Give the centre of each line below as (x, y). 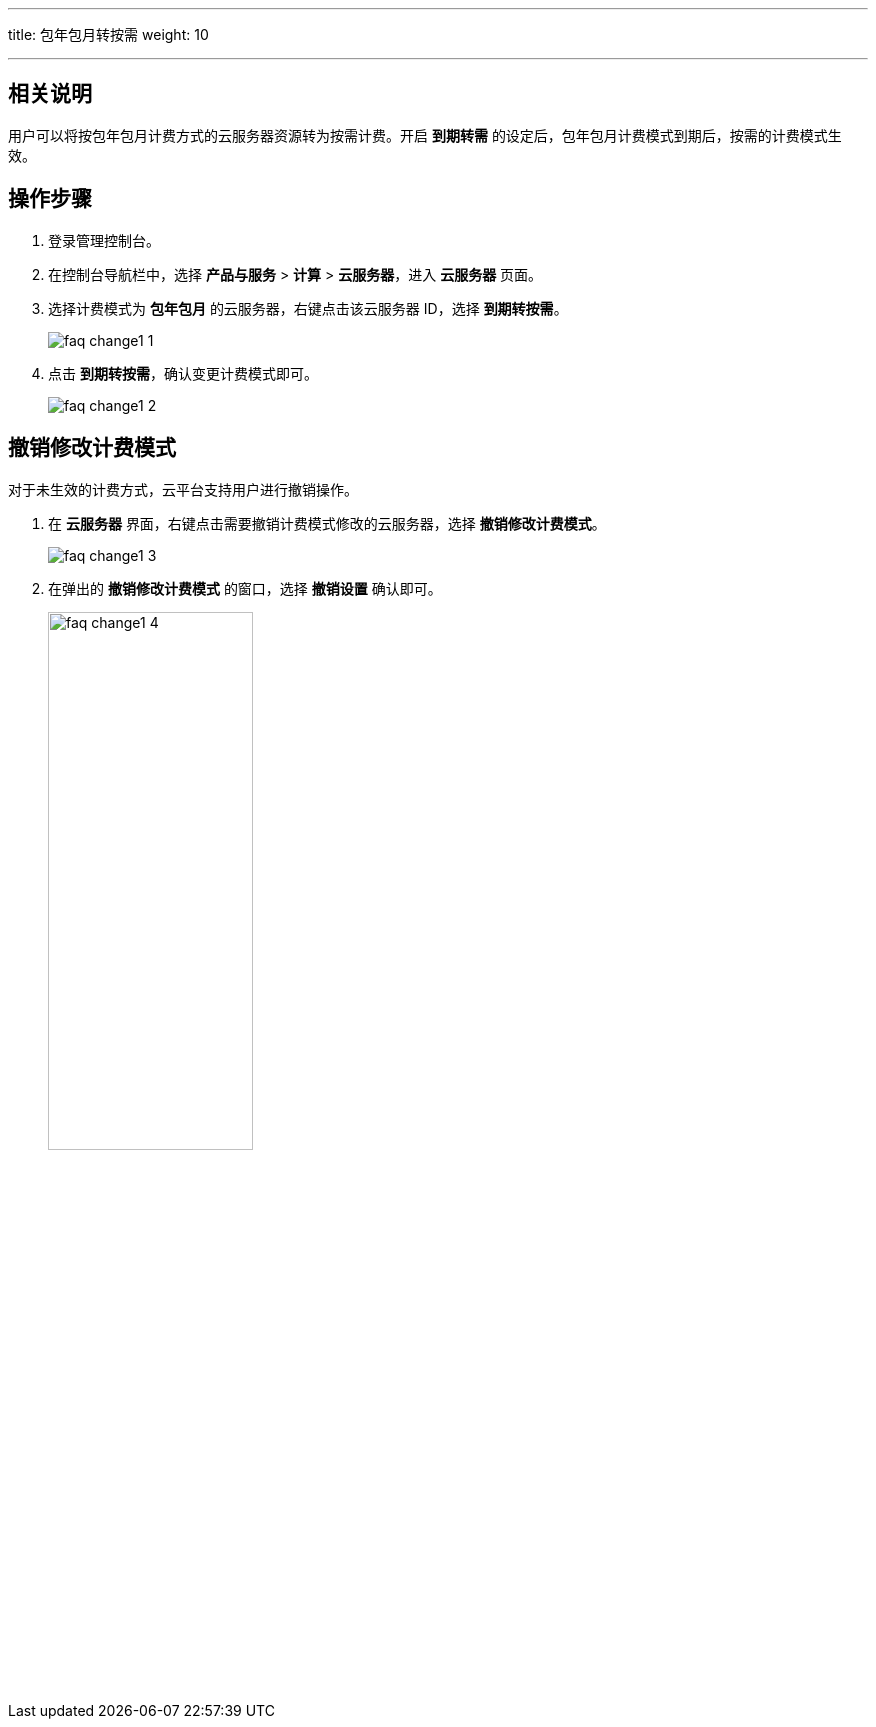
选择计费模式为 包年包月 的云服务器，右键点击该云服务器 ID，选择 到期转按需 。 (308, 308)
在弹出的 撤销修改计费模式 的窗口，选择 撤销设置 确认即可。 (245, 588)
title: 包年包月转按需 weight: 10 (108, 34)
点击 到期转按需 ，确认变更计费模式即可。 (183, 373)
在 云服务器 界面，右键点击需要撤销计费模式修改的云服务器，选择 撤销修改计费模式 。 (327, 523)
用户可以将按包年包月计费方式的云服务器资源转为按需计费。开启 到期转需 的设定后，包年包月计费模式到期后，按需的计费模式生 (425, 135)
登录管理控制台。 (104, 240)
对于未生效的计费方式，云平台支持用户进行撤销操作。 (183, 489)
